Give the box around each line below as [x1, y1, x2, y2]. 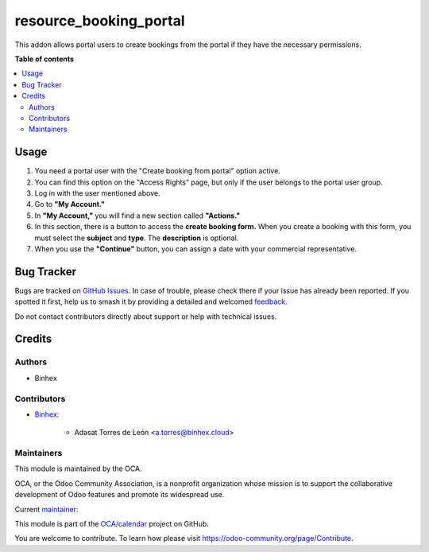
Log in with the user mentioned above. [34, 188, 160, 198]
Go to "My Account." [34, 200, 105, 209]
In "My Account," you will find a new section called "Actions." [34, 211, 241, 220]
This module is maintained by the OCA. [14, 464, 142, 473]
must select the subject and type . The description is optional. [34, 233, 239, 243]
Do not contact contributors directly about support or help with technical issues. [14, 311, 277, 321]
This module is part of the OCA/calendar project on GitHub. [14, 519, 210, 528]
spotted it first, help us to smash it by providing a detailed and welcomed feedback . [14, 297, 288, 306]
